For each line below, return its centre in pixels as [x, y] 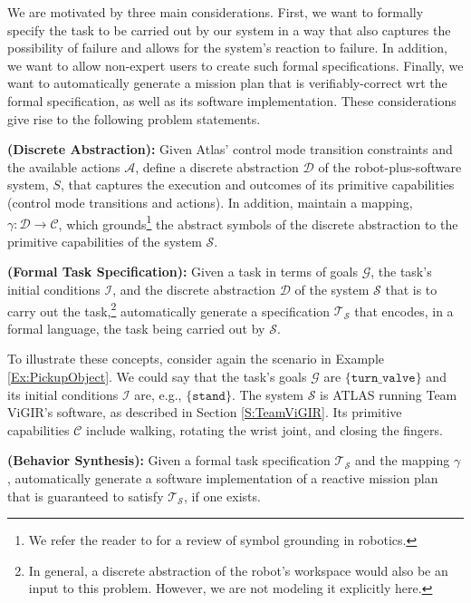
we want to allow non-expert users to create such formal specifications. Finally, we [235, 65]
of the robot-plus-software [390, 166]
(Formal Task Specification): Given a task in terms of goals [183, 272]
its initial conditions [63, 394]
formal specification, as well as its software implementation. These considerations [232, 100]
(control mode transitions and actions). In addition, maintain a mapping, [210, 202]
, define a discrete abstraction [217, 166]
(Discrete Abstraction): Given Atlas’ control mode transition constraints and [230, 149]
